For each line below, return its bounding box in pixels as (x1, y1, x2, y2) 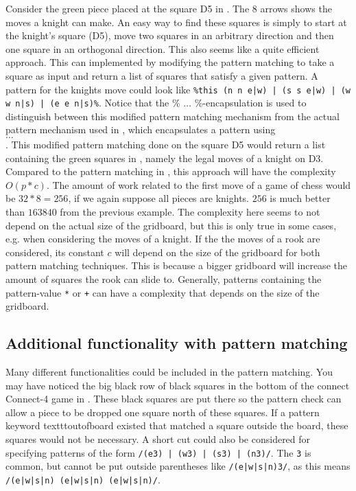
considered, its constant (5, 244, 104, 259)
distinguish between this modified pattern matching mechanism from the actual (5, 109, 340, 123)
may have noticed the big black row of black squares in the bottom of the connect (5, 378, 350, 392)
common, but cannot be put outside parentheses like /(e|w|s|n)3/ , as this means (5, 459, 351, 473)
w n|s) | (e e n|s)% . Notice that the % (5, 95, 180, 110)
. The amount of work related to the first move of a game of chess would (46, 177, 351, 192)
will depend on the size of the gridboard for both (115, 244, 320, 259)
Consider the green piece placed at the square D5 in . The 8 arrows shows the (5, 1, 332, 15)
